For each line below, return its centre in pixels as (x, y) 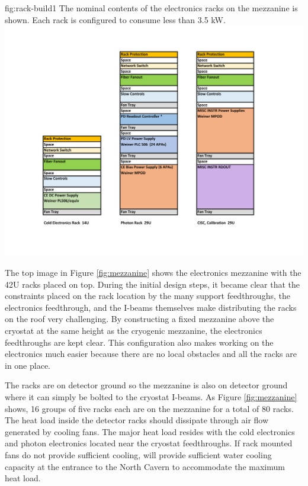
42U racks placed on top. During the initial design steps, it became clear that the (152, 284)
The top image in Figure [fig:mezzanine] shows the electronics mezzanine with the (153, 273)
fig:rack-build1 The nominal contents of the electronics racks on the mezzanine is (151, 8)
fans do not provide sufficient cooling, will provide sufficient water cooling (138, 455)
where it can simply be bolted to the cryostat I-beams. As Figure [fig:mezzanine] (151, 397)
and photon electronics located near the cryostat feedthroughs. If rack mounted (149, 443)
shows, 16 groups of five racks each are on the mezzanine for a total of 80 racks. (149, 408)
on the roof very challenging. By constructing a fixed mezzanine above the (139, 319)
